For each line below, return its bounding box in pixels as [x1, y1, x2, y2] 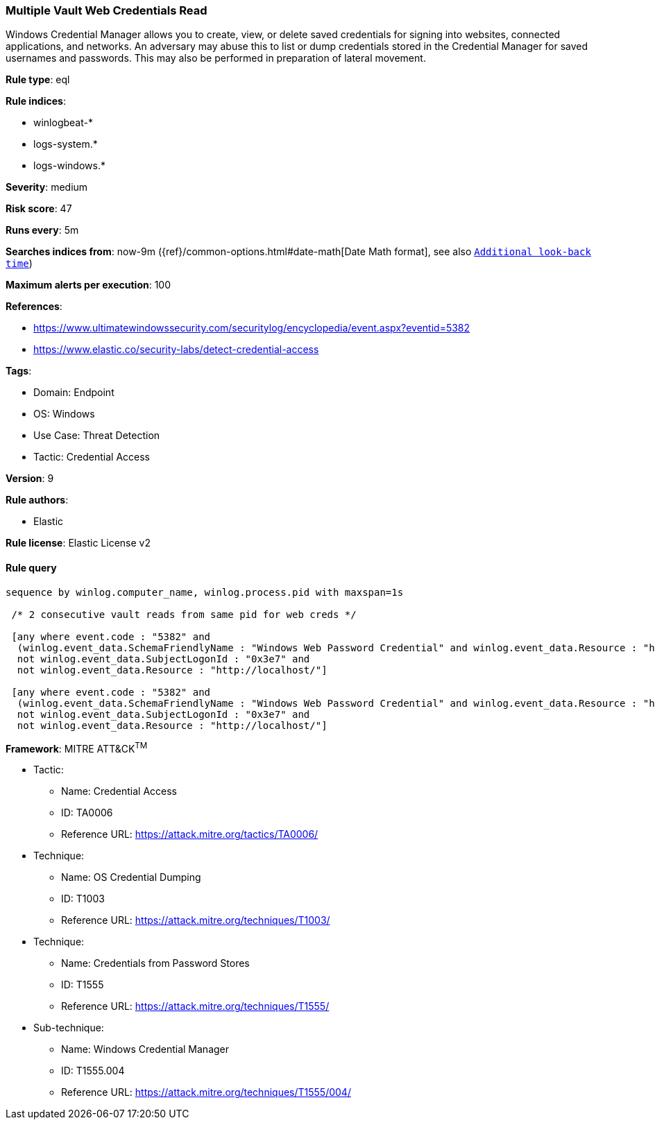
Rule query [6, 561, 57, 574]
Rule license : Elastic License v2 [6, 537, 151, 549]
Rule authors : [6, 494, 69, 506]
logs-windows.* [33, 160, 105, 172]
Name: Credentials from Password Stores [61, 957, 250, 970]
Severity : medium [6, 181, 88, 194]
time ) [6, 257, 33, 270]
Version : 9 [6, 472, 54, 485]
